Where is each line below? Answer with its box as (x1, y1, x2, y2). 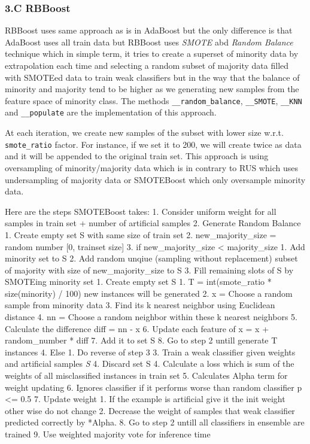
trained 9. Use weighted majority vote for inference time (5, 428, 211, 440)
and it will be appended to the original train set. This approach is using (5, 150, 269, 162)
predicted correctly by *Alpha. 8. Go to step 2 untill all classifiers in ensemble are (5, 416, 305, 428)
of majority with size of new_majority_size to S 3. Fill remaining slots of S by (5, 263, 294, 276)
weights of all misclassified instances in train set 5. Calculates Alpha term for (5, 369, 288, 382)
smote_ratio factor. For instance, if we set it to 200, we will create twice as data (5, 138, 302, 150)
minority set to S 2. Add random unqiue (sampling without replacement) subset (5, 252, 298, 264)
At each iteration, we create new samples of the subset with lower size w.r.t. (5, 126, 284, 139)
